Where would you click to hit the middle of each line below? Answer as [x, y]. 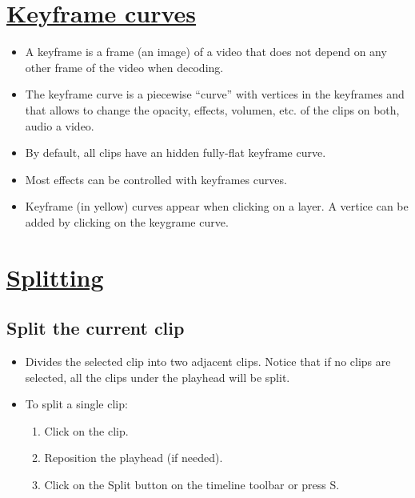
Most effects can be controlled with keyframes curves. [156, 179]
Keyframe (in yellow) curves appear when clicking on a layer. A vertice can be [217, 206]
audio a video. [60, 125]
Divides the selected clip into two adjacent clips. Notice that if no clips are [208, 361]
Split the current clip [96, 328]
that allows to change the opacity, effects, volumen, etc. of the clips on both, [212, 109]
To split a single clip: [76, 404]
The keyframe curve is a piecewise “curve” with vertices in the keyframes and [215, 94]
